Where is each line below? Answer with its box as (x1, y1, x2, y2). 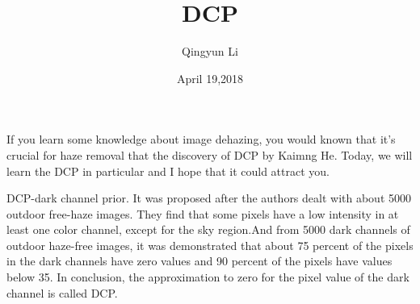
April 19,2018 (176, 69, 244, 86)
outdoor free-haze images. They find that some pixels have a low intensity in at (6, 205, 399, 222)
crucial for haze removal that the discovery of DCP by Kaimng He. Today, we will (6, 146, 413, 163)
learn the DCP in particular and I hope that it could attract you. (6, 162, 330, 179)
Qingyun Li (182, 43, 238, 60)
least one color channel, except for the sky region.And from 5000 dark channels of (6, 221, 410, 238)
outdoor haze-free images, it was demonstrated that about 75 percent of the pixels (6, 236, 414, 253)
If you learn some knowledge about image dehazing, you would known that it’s (6, 131, 396, 148)
